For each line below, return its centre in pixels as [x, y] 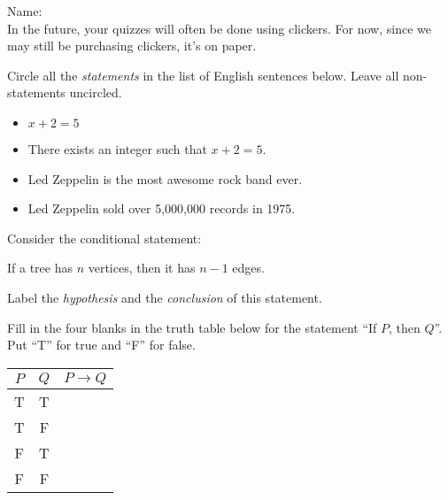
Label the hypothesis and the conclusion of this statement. [165, 297]
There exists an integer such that [117, 148]
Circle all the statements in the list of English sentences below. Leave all [203, 75]
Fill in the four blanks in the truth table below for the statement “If [192, 327]
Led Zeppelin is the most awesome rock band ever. [165, 178]
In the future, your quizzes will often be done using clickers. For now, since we [219, 28]
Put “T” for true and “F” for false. [101, 345]
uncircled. [96, 92]
